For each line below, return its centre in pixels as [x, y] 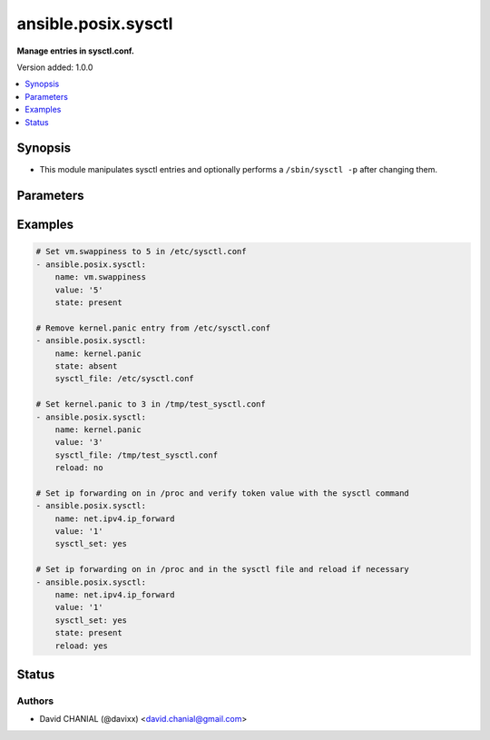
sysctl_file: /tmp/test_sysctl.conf [136, 455]
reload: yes [82, 646]
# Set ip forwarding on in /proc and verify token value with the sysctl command [223, 493]
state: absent [86, 366]
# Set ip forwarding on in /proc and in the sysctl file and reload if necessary [223, 569]
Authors [35, 701]
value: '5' [79, 290]
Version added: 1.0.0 [55, 67]
